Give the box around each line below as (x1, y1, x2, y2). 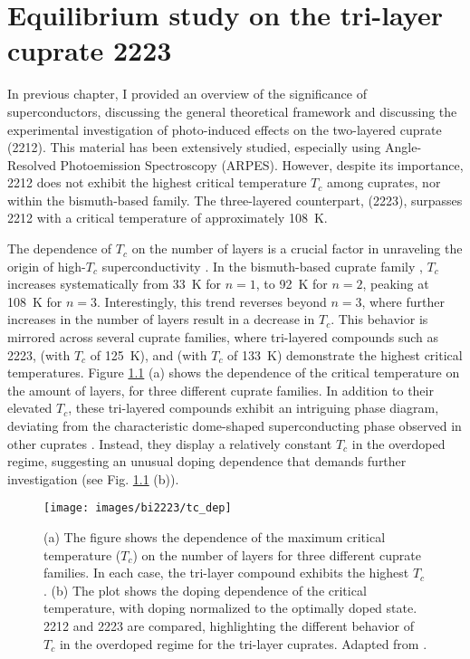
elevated (7, 398, 53, 417)
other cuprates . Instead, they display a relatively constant (7, 434, 332, 453)
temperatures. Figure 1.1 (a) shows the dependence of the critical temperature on (7, 363, 460, 382)
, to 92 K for (255, 274, 328, 293)
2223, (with (7, 345, 71, 364)
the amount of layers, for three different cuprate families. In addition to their (7, 380, 434, 399)
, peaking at (362, 274, 429, 293)
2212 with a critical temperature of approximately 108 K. (7, 208, 328, 227)
